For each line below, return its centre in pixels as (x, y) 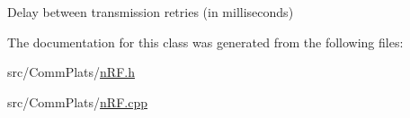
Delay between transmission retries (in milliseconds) (151, 12)
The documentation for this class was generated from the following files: (205, 42)
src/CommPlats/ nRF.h (71, 72)
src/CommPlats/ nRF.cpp (77, 101)
